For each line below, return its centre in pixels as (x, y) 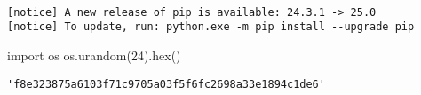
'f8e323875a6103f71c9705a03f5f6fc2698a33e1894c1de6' (166, 84)
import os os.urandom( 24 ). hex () (94, 55)
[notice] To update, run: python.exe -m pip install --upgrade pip (211, 27)
